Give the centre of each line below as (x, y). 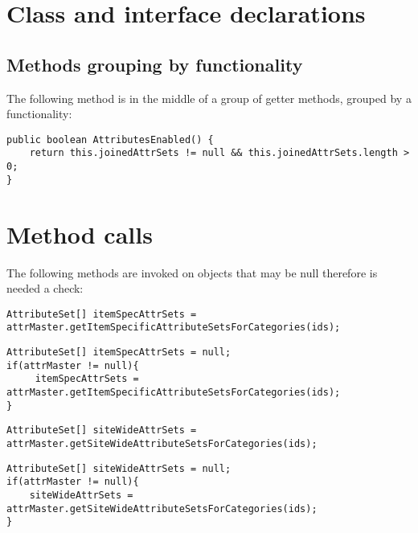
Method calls (80, 234)
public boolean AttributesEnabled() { (110, 139)
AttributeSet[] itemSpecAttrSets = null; (119, 353)
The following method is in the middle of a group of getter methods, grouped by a (209, 98)
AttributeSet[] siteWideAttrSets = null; (119, 468)
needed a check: (45, 288)
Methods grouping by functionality (155, 64)
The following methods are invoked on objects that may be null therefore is (192, 272)
